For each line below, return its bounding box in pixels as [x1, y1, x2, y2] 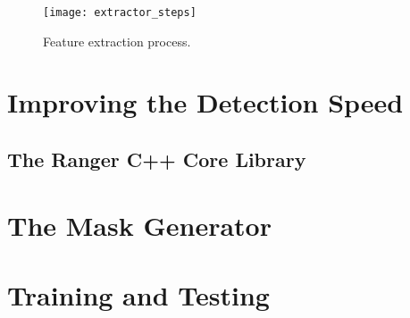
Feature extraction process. [43, 31, 191, 50]
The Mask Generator [7, 206, 272, 243]
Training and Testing [7, 276, 270, 313]
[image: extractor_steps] [43, 6, 197, 19]
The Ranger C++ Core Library [7, 146, 306, 173]
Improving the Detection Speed [7, 84, 404, 121]
